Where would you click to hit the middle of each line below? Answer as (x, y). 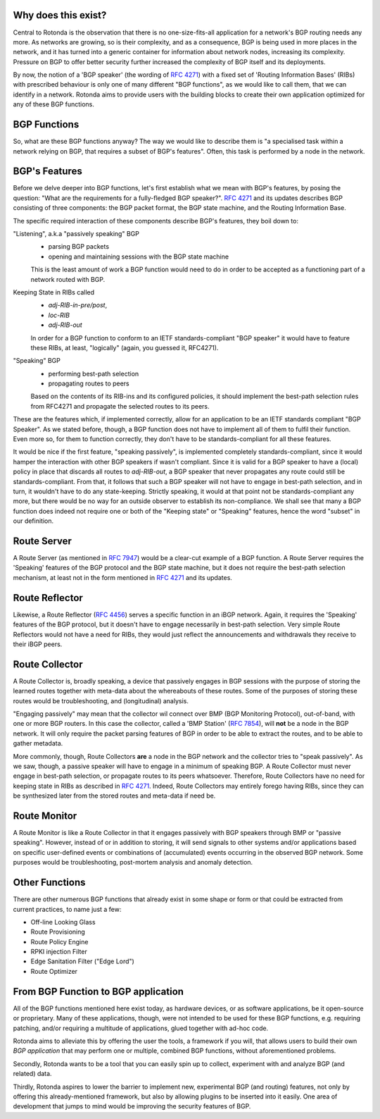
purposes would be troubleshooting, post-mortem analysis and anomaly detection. (133, 863)
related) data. (32, 1074)
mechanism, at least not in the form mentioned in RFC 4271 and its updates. (122, 577)
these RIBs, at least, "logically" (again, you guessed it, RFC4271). (125, 347)
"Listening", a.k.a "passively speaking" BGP (76, 234)
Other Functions (49, 883)
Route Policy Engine (59, 941)
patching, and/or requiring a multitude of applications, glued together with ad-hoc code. (141, 1028)
